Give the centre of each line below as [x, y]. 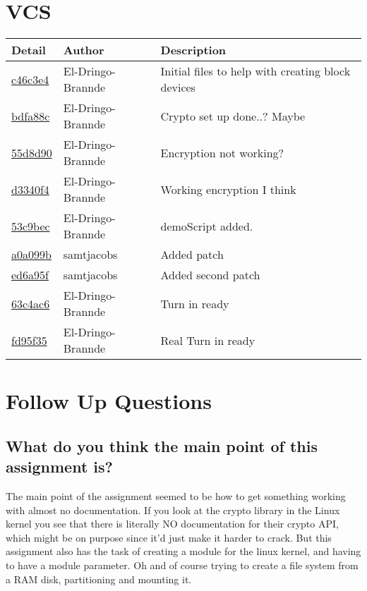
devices [178, 87]
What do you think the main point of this [162, 445]
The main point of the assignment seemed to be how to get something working [176, 496]
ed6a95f [30, 275]
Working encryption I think [228, 189]
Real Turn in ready [208, 340]
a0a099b [31, 255]
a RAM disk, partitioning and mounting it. [99, 579]
